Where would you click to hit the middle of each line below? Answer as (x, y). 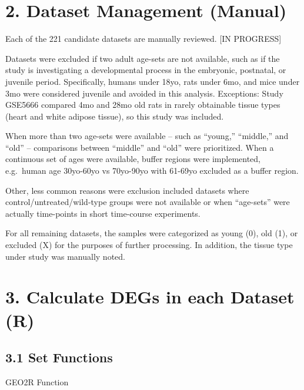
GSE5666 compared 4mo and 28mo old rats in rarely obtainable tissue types (143, 105)
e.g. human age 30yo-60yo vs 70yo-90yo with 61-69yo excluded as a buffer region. (152, 171)
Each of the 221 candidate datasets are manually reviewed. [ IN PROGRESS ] (143, 39)
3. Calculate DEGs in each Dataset (150, 297)
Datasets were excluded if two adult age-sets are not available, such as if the (143, 58)
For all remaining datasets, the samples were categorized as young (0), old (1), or (152, 233)
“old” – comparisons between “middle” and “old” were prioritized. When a (140, 147)
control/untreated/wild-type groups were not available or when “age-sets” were (148, 202)
